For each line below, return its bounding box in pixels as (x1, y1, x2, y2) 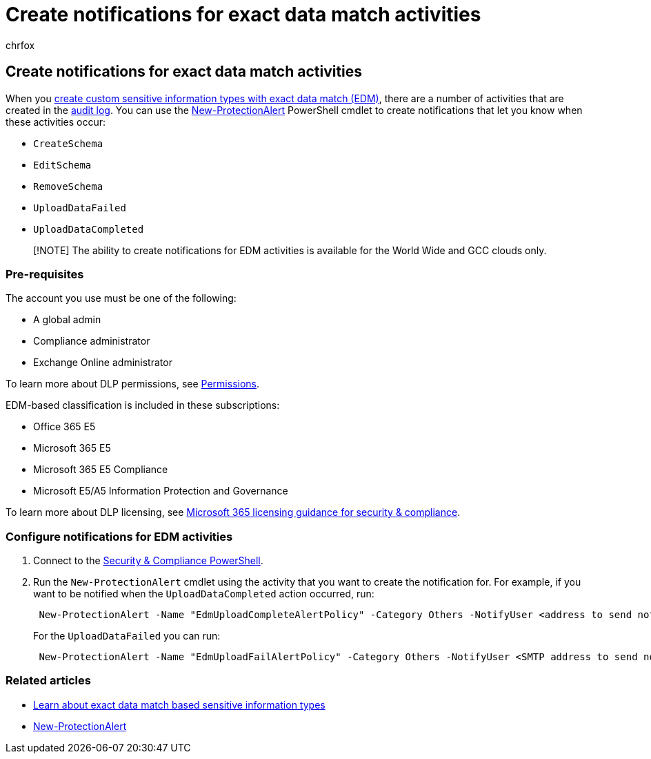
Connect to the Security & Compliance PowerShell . (33, 555, 263, 567)
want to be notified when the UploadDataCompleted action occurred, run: (33, 588, 374, 600)
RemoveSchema (33, 180, 103, 192)
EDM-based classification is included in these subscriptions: (6, 399, 280, 412)
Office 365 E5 (33, 421, 96, 433)
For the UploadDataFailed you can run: (33, 630, 221, 642)
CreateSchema (33, 137, 103, 149)
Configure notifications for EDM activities (6, 529, 233, 544)
